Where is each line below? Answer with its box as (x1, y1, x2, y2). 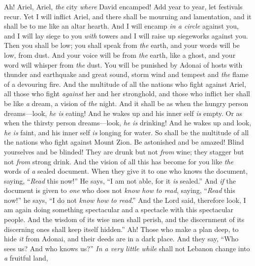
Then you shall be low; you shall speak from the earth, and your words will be (4, 40, 240, 50)
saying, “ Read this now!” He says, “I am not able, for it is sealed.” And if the (4, 175, 236, 186)
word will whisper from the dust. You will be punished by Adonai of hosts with (4, 59, 243, 70)
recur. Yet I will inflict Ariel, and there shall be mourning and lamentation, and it (4, 11, 252, 21)
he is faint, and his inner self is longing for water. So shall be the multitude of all (4, 127, 249, 137)
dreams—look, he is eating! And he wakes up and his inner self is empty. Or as (4, 108, 243, 118)
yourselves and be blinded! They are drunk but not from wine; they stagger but (4, 146, 244, 156)
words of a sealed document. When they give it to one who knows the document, (4, 166, 248, 176)
